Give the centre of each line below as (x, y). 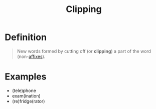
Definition (26, 37)
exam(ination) (26, 95)
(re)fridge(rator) (28, 101)
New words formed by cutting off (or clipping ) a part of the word (84, 51)
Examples (26, 77)
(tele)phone (24, 90)
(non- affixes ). (31, 56)
